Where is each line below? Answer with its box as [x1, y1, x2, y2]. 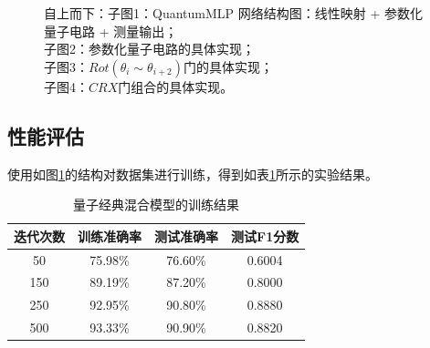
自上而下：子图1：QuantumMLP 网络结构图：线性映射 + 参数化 [44, 4, 423, 22]
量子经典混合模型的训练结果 [73, 195, 240, 214]
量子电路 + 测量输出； [44, 21, 178, 40]
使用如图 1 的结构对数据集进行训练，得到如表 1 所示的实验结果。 [7, 164, 378, 183]
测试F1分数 [231, 226, 299, 245]
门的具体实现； [184, 56, 274, 76]
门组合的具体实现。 [118, 77, 234, 96]
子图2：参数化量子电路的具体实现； [44, 39, 255, 58]
